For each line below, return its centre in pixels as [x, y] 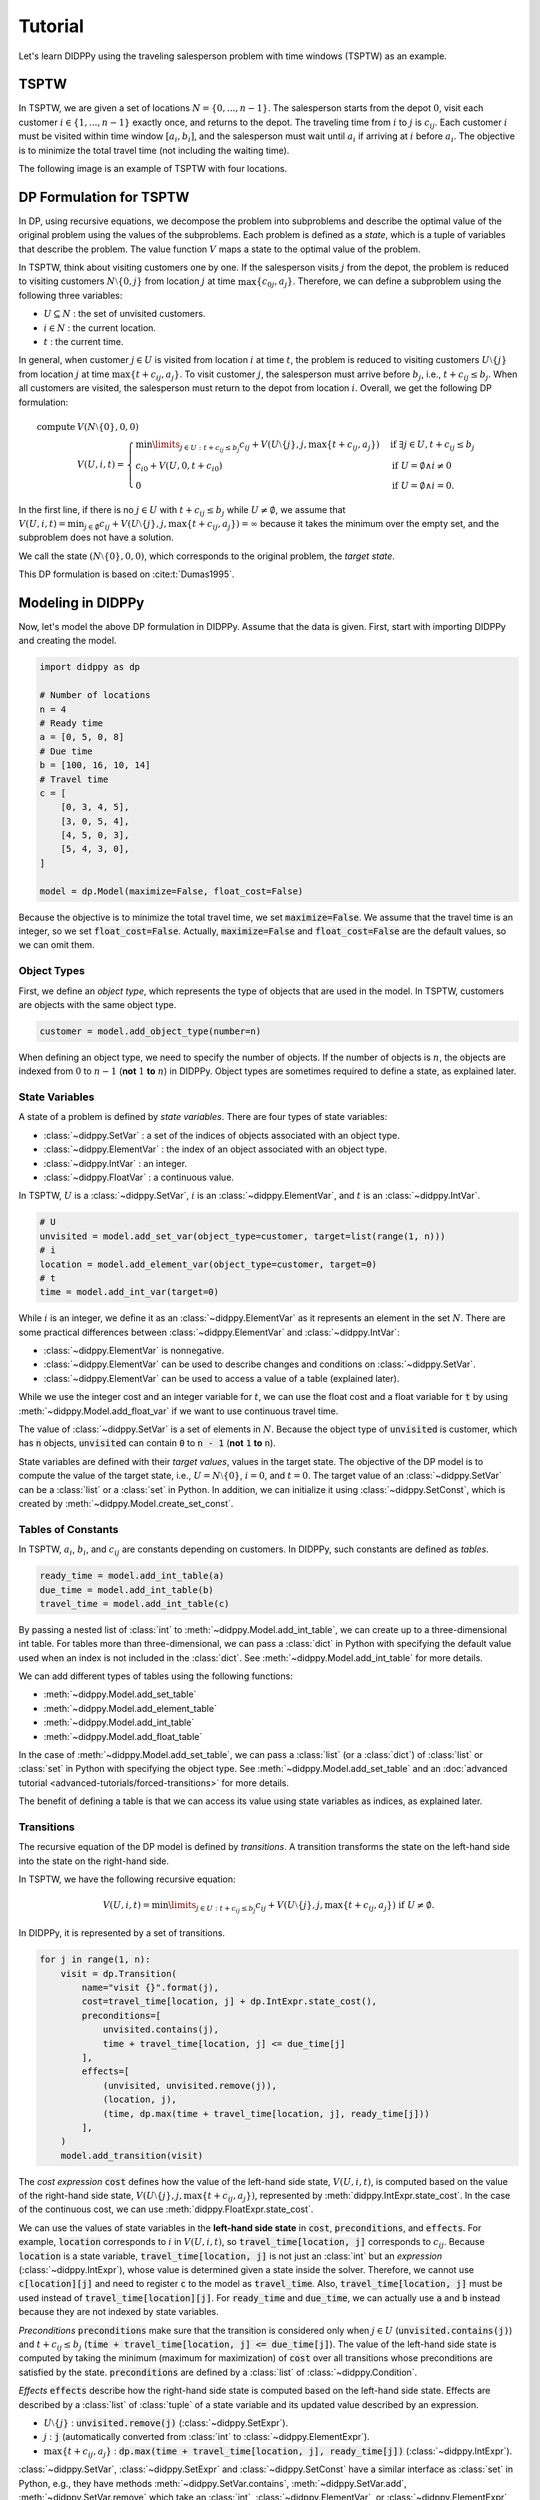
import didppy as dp [89, 667]
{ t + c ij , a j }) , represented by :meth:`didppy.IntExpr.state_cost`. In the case [356, 2197]
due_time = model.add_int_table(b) [126, 1589]
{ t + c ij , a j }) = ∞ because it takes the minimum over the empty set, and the [343, 524]
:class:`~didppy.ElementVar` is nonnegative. [134, 1351]
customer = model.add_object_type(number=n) [150, 1031]
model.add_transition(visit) [132, 2155]
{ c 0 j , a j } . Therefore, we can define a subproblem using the [379, 282]
